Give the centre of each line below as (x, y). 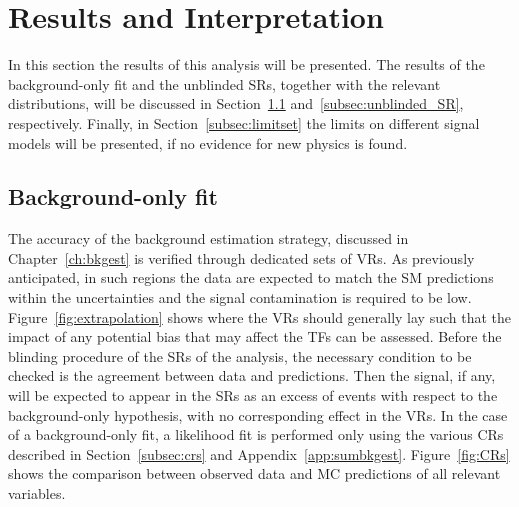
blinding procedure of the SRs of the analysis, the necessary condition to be (240, 355)
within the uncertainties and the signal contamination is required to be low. (240, 297)
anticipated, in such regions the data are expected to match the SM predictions (251, 277)
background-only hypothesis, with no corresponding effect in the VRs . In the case (258, 414)
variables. (37, 493)
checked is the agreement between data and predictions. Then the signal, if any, (252, 375)
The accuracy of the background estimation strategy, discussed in (208, 238)
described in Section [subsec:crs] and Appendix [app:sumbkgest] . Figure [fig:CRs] (259, 453)
